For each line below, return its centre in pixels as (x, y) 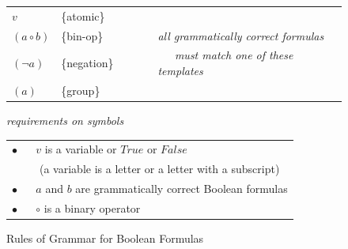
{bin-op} (82, 35)
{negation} (87, 63)
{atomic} (83, 15)
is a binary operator (92, 207)
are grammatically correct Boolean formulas (182, 188)
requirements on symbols (65, 120)
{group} (81, 90)
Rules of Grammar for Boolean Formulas (105, 238)
